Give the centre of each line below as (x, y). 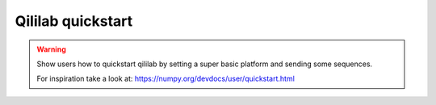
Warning (51, 49)
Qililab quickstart (74, 21)
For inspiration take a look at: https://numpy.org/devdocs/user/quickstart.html (166, 79)
